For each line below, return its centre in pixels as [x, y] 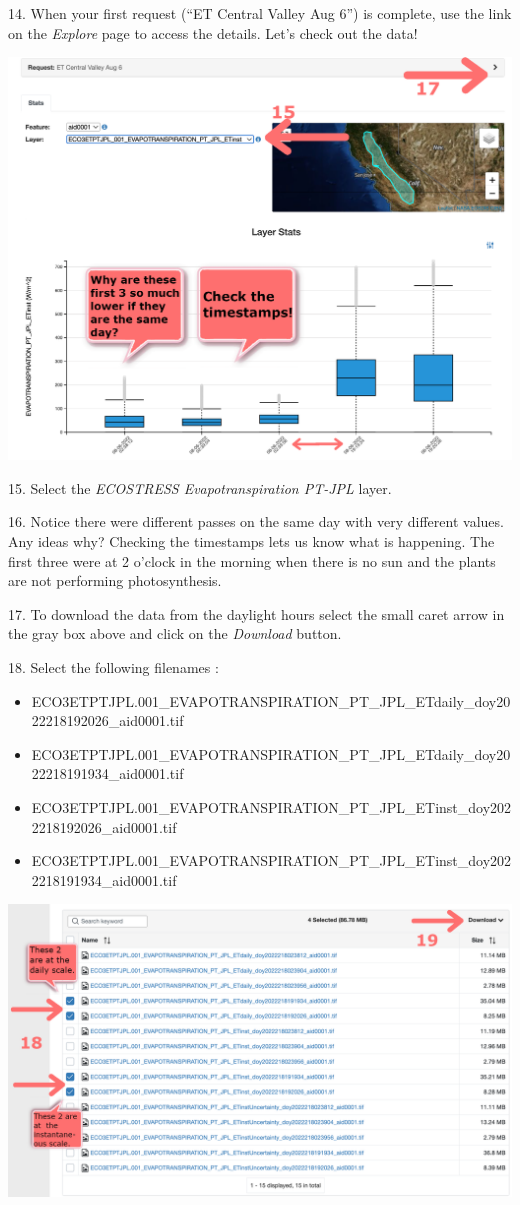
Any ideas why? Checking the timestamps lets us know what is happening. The [251, 541]
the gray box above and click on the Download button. [175, 633]
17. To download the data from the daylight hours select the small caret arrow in [256, 613]
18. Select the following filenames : [113, 667]
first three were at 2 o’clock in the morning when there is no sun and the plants [252, 560]
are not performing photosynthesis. [115, 580]
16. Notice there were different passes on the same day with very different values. [256, 521]
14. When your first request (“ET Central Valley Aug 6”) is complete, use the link [260, 13]
